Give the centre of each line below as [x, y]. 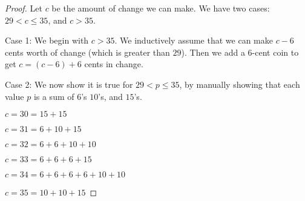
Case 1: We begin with [47, 40]
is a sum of [54, 96]
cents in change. [114, 64]
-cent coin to [275, 52]
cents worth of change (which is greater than [87, 52]
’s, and [110, 96]
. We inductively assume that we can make [194, 40]
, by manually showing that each [240, 84]
